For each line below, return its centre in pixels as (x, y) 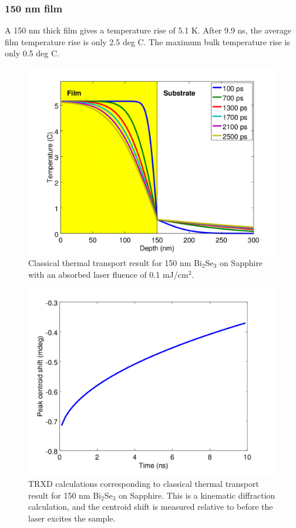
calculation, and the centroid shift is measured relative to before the (151, 507)
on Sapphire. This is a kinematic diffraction (197, 495)
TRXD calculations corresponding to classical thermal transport (144, 484)
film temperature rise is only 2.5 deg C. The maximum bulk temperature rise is (147, 41)
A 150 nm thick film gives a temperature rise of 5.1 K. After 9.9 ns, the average (148, 30)
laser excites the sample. (72, 518)
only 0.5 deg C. (32, 53)
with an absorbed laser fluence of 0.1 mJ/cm (108, 274)
